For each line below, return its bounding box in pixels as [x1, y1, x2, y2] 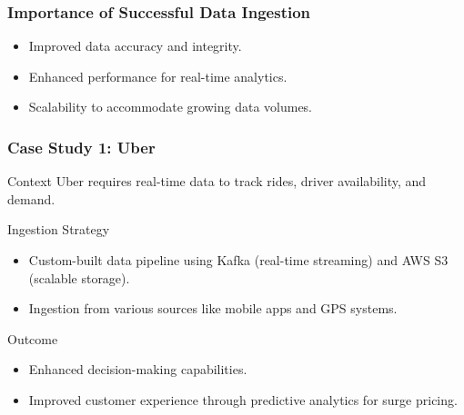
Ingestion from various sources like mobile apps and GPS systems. [28, 299, 398, 318]
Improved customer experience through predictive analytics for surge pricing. [28, 390, 458, 409]
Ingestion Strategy [7, 220, 110, 239]
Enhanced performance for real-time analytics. [28, 66, 287, 85]
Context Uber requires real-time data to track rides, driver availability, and [7, 172, 427, 191]
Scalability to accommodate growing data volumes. [28, 97, 313, 116]
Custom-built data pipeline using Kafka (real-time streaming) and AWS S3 [28, 251, 449, 269]
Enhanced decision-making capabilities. [28, 360, 247, 379]
